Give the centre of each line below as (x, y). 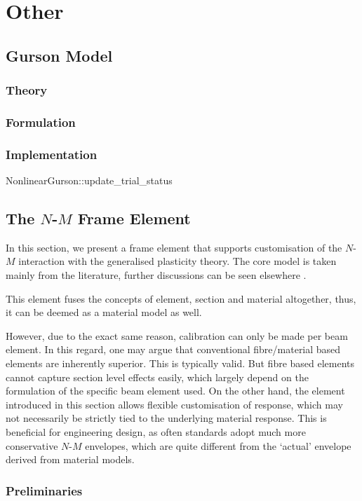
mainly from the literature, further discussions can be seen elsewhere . (156, 275)
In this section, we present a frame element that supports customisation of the (174, 247)
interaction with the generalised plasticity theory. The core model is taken (177, 261)
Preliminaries (44, 490)
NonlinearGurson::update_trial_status (89, 180)
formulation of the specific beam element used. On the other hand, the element (175, 391)
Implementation (52, 154)
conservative (32, 445)
